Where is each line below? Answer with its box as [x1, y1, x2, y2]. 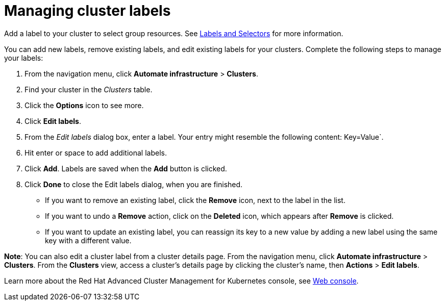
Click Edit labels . [24, 116, 81, 125]
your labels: [4, 53, 43, 62]
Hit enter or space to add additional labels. [24, 148, 167, 157]
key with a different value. [45, 236, 132, 245]
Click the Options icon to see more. [24, 100, 144, 110]
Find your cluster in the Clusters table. [24, 85, 153, 94]
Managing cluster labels [4, 2, 171, 19]
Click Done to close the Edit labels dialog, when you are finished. [24, 180, 243, 189]
